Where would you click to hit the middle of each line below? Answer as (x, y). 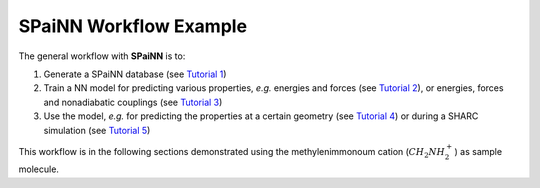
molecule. (39, 169)
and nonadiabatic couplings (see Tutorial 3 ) (133, 102)
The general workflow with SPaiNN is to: (102, 56)
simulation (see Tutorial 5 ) (97, 130)
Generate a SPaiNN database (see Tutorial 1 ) (135, 74)
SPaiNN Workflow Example (133, 26)
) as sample (478, 151)
